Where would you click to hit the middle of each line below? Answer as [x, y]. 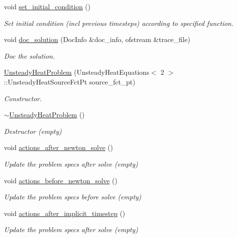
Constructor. [23, 98]
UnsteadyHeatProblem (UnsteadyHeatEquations [77, 72]
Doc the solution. [29, 55]
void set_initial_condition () [47, 6]
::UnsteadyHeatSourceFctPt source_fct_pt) [70, 81]
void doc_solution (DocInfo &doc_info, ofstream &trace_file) [97, 39]
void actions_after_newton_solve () [59, 147]
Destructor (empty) [33, 131]
